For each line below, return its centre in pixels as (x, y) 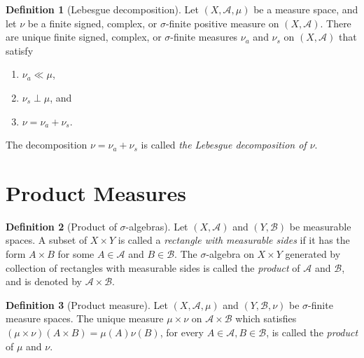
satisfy (20, 50)
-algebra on (230, 254)
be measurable (320, 226)
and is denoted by (44, 281)
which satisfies (266, 318)
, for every (182, 332)
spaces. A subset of (47, 240)
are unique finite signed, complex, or (84, 37)
